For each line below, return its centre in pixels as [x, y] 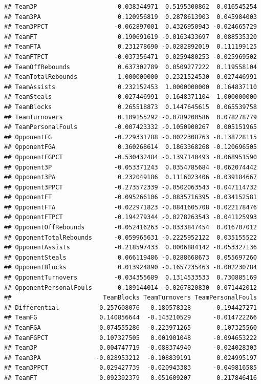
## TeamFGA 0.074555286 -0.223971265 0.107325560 [130, 328]
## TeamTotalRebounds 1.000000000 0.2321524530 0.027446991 [130, 77]
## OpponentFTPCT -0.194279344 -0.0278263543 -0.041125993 [130, 217]
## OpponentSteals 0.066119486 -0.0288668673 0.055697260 [130, 257]
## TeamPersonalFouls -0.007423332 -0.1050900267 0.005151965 [130, 127]
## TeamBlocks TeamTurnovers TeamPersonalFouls [130, 298]
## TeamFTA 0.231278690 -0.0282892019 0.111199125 [130, 47]
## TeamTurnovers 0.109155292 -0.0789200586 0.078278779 [130, 117]
